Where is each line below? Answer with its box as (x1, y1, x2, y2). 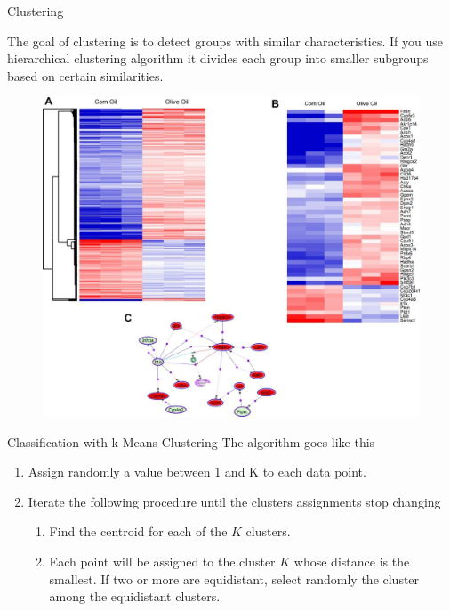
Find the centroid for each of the (49, 522, 228, 541)
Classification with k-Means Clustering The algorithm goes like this (7, 432, 375, 451)
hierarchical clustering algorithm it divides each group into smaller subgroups (7, 49, 429, 68)
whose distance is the (293, 551, 410, 570)
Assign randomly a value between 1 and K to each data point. (28, 462, 366, 481)
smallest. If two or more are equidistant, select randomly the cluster (49, 569, 420, 588)
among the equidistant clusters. (49, 587, 221, 606)
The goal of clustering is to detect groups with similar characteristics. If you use (7, 31, 443, 50)
